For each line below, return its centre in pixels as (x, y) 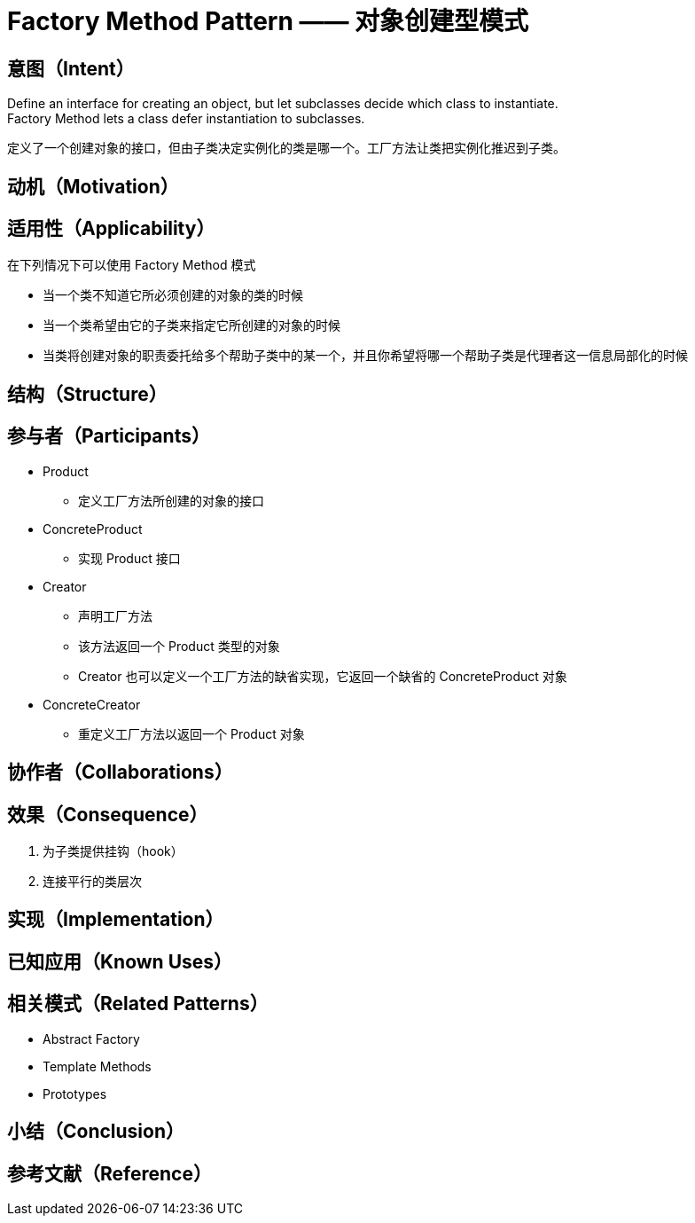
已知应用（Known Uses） (120, 961)
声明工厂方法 (115, 615)
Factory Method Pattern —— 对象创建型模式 (268, 21)
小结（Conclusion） (96, 1132)
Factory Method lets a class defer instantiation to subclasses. (186, 119)
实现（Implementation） (116, 920)
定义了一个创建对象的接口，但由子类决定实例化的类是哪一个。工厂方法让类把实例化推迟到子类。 (286, 148)
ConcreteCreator (92, 704)
